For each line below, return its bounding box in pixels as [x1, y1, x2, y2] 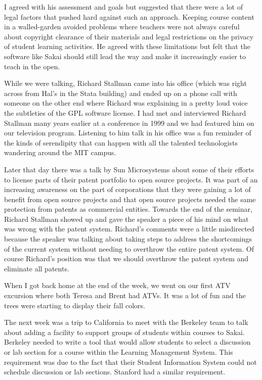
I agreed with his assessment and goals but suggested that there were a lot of [4, 2, 243, 12]
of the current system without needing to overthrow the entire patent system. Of [4, 243, 254, 254]
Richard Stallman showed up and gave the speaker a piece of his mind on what [4, 213, 249, 224]
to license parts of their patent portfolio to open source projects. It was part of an [4, 174, 258, 184]
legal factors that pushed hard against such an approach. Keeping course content [4, 11, 254, 22]
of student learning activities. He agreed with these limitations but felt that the [4, 41, 250, 52]
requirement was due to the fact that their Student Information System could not [4, 356, 257, 367]
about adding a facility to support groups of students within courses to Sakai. [4, 326, 245, 337]
